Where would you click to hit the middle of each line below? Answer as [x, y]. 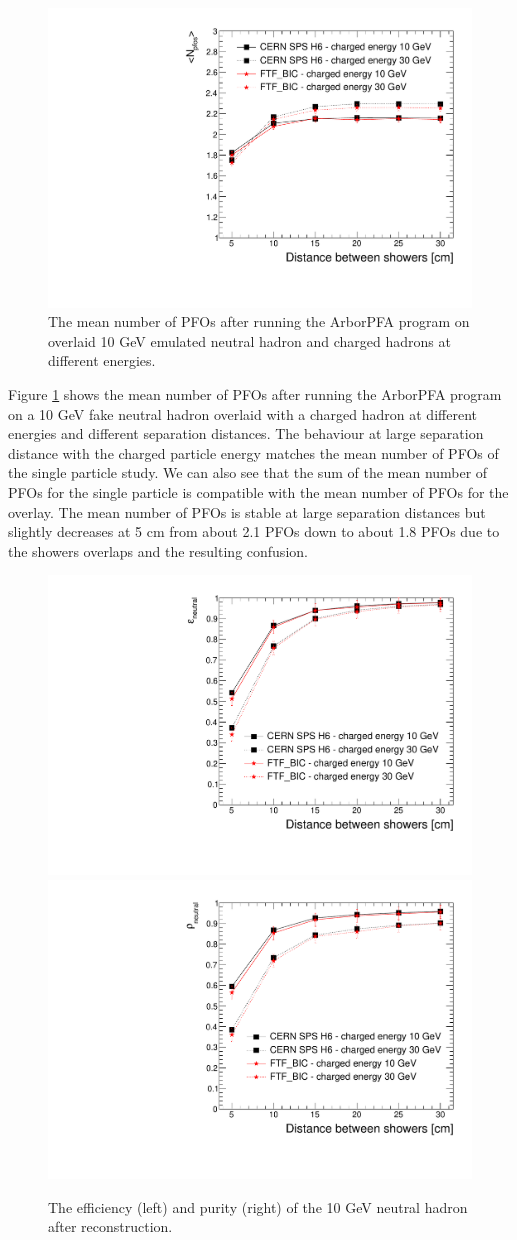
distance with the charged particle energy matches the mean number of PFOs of [253, 452]
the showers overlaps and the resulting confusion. [158, 550]
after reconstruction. [110, 1226]
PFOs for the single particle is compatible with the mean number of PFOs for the [258, 492]
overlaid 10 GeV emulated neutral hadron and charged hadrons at [249, 340]
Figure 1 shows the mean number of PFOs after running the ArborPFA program [255, 394]
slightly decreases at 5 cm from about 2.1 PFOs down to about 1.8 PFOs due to [254, 531]
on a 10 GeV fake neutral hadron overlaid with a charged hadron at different [242, 413]
